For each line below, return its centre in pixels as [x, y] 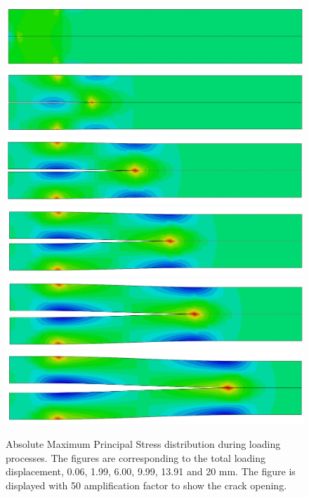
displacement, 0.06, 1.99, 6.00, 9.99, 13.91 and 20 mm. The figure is [151, 471]
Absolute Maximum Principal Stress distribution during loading [143, 444]
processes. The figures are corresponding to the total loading [136, 457]
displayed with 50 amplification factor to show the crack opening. [146, 485]
